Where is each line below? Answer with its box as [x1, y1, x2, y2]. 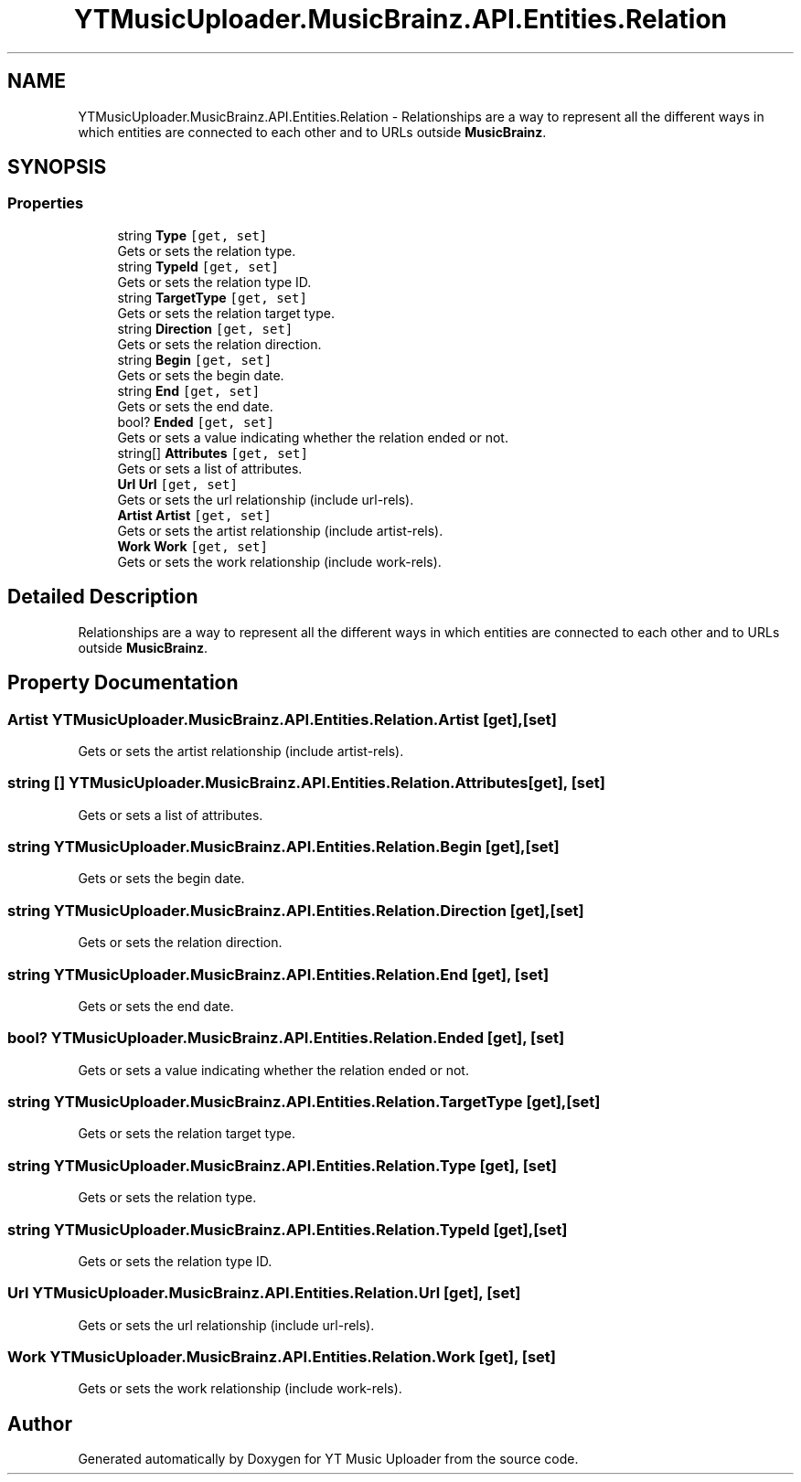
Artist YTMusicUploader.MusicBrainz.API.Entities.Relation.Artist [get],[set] [7, 709, 557, 729]
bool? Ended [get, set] [117, 413, 274, 430]
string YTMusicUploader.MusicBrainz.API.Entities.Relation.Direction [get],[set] [7, 901, 584, 920]
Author [7, 1412, 72, 1435]
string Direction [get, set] [117, 320, 294, 336]
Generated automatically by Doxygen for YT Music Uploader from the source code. [78, 1451, 579, 1467]
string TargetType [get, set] [117, 289, 307, 305]
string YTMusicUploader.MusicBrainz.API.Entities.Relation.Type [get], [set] [7, 1156, 557, 1175]
